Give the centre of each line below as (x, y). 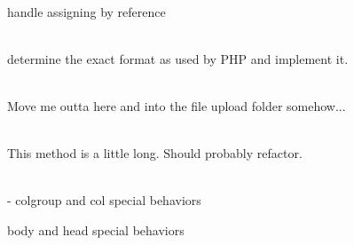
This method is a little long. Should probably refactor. (155, 153)
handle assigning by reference (87, 11)
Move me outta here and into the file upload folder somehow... (177, 105)
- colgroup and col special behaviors (104, 200)
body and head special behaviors (96, 229)
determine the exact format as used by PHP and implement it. (178, 58)
